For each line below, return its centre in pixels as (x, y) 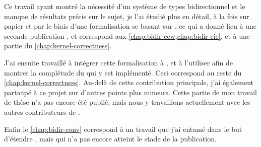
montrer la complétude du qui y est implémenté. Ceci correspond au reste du (123, 72)
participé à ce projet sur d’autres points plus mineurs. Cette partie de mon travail (130, 92)
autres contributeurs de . (42, 112)
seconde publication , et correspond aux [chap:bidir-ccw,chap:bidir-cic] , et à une (127, 35)
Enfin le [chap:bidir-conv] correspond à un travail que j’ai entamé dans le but (123, 129)
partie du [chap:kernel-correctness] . (58, 46)
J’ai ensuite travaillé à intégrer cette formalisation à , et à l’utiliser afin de (119, 62)
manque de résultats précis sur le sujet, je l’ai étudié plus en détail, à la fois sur (127, 16)
